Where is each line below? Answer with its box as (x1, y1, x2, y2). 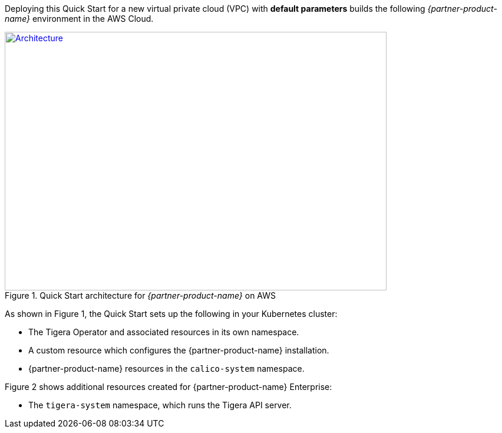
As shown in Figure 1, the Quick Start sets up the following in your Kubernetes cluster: (5, 309, 338, 319)
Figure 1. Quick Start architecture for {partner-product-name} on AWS (5, 290, 276, 300)
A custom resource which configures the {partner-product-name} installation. (28, 345, 329, 355)
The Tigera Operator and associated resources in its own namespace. (28, 327, 299, 337)
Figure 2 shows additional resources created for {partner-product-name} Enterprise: (5, 382, 332, 392)
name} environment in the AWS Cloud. (5, 14, 154, 24)
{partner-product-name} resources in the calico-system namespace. (28, 363, 305, 373)
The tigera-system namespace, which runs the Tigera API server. (28, 400, 292, 410)
